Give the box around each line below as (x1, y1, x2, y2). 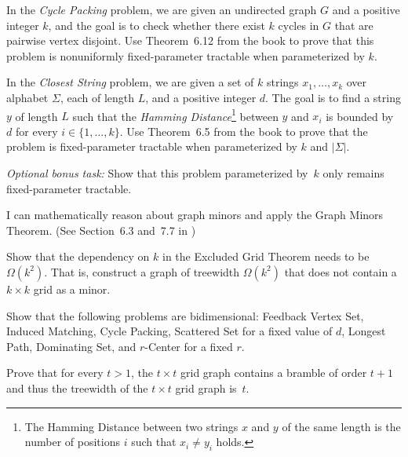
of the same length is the (282, 418, 401, 434)
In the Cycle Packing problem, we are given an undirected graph (6, 2, 317, 17)
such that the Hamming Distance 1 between (72, 105, 279, 124)
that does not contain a (284, 263, 397, 280)
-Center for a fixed (144, 338, 233, 354)
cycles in (278, 16, 319, 33)
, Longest (341, 323, 386, 339)
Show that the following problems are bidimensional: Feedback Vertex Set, (6, 307, 364, 324)
